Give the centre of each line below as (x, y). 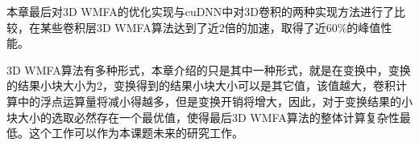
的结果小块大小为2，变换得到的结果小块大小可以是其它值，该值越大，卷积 (201, 85)
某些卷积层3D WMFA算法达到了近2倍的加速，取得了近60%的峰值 (210, 27)
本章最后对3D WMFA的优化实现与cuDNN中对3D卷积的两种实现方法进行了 (201, 11)
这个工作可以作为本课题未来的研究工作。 (136, 133)
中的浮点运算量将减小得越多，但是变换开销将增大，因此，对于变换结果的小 (215, 101)
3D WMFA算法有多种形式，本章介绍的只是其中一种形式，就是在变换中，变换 (209, 69)
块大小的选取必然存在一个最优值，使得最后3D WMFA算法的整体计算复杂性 (203, 117)
